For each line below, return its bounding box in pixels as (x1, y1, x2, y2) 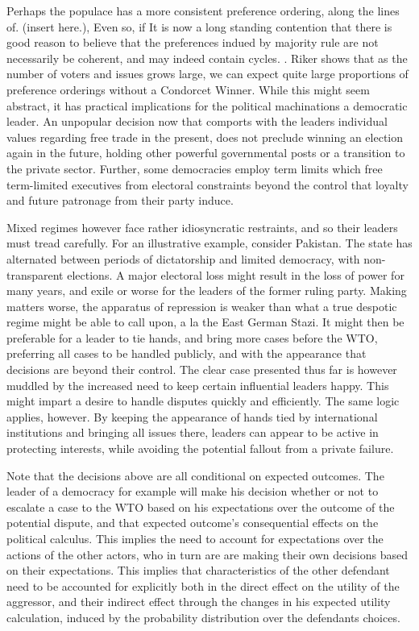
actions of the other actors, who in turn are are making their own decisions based (6, 546, 408, 563)
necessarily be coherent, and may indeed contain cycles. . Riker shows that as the (6, 49, 408, 66)
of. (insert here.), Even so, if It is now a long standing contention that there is (6, 18, 392, 35)
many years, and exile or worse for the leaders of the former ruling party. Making (6, 282, 407, 299)
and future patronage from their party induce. (6, 192, 234, 209)
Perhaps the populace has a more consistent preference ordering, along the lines (6, 2, 400, 19)
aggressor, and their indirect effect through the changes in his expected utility (6, 593, 391, 610)
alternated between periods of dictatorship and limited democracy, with (6, 250, 360, 267)
